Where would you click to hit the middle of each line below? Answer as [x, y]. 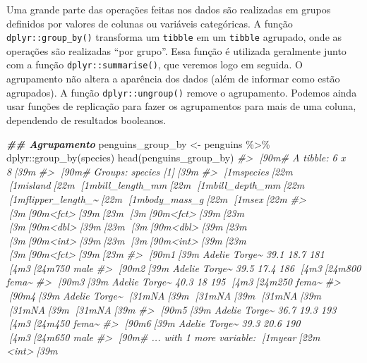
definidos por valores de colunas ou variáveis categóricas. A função [150, 23]
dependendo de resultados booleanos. [86, 119]
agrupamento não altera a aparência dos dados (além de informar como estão [173, 79]
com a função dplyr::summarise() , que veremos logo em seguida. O [155, 64]
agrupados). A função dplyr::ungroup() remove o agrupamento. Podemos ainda [182, 92]
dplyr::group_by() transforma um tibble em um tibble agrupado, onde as [174, 37]
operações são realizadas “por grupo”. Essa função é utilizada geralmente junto [176, 50]
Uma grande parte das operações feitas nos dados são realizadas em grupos [169, 9]
